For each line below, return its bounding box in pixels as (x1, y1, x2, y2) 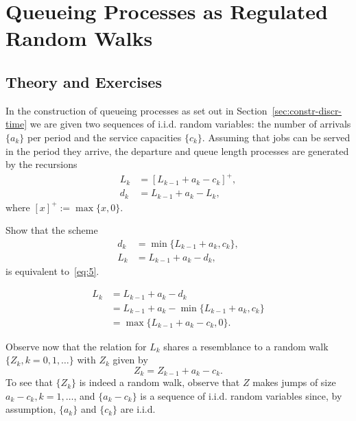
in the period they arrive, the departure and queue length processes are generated (5, 143, 349, 158)
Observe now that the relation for (5, 339, 147, 353)
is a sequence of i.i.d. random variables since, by (140, 388, 342, 402)
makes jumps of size (252, 375, 336, 389)
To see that (5, 375, 53, 389)
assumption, (5, 402, 56, 416)
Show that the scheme (5, 223, 98, 237)
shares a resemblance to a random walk (163, 339, 329, 353)
